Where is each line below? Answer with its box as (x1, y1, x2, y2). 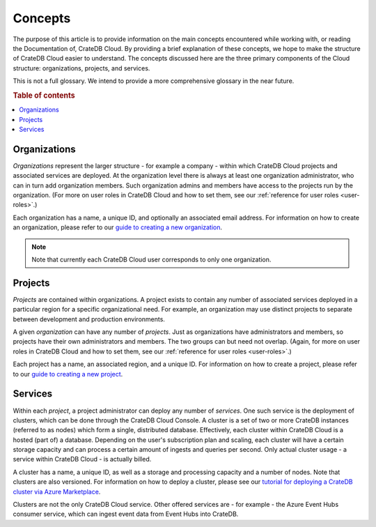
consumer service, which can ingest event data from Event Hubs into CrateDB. (13, 510, 239, 519)
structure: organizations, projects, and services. (13, 63, 150, 72)
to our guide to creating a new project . (13, 369, 123, 378)
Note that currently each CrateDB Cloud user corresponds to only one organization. (31, 255, 272, 263)
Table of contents (13, 91, 76, 100)
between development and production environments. (13, 314, 165, 323)
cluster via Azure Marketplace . (13, 487, 101, 496)
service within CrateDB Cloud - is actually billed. (13, 455, 152, 464)
